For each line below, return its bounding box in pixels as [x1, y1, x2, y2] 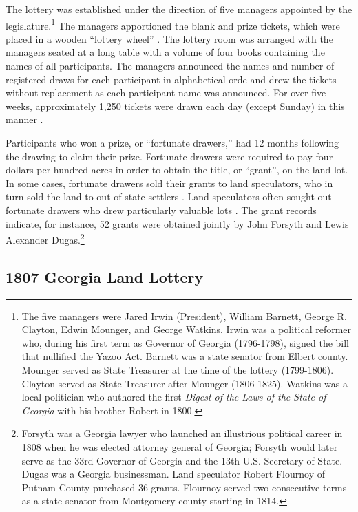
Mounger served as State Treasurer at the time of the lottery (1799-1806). [21, 362, 334, 376]
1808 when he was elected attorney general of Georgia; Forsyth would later [21, 439, 338, 454]
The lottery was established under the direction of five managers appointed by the [6, 2, 352, 16]
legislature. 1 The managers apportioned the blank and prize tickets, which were [6, 16, 340, 32]
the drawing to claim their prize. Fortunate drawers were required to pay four [6, 149, 333, 163]
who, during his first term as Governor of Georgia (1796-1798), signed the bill [21, 335, 349, 350]
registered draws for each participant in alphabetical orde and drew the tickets [6, 72, 337, 86]
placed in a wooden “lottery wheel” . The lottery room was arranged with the [6, 31, 333, 45]
